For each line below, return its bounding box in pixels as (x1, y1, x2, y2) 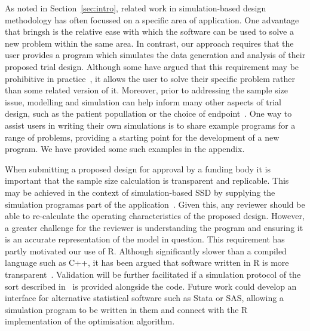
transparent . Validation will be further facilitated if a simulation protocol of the (5, 268, 301, 281)
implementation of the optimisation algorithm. (5, 315, 175, 327)
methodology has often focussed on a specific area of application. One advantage (5, 13, 299, 26)
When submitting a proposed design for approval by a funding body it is (5, 162, 271, 175)
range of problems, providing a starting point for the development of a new (5, 130, 280, 143)
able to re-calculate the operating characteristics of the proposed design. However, (5, 209, 305, 222)
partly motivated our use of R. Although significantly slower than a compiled (5, 244, 287, 257)
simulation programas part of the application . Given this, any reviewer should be (5, 198, 305, 210)
